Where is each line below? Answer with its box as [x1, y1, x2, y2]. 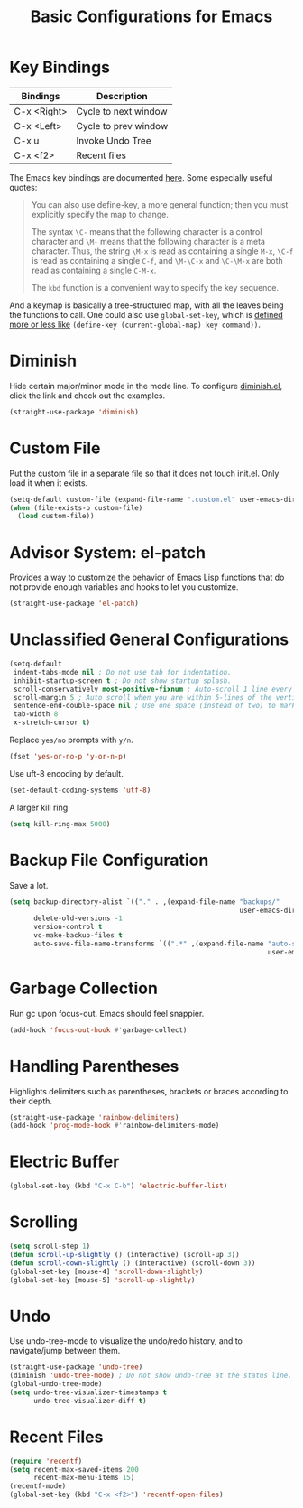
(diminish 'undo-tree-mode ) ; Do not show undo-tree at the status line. [9, 1371, 293, 1381]
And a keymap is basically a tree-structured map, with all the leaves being [9, 300, 284, 311]
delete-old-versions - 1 [32, 914, 124, 923]
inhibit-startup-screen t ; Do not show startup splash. [13, 675, 232, 685]
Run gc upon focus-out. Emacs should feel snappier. [9, 1008, 205, 1019]
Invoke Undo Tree [76, 134, 151, 146]
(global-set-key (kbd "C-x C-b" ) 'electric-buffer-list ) [9, 1181, 228, 1191]
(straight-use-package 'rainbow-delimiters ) [9, 1112, 179, 1122]
